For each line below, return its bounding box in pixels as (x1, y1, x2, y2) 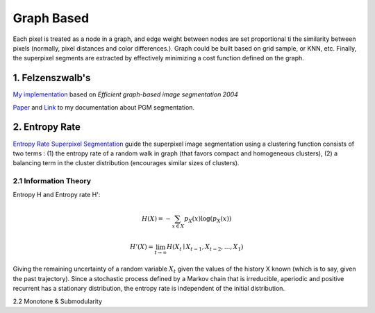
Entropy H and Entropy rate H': (12, 191, 101, 199)
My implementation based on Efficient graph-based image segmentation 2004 (12, 90, 239, 99)
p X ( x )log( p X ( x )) (184, 214, 232, 224)
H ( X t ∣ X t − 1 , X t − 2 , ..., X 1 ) (167, 243, 244, 253)
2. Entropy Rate (12, 121, 81, 133)
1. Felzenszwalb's (12, 72, 91, 84)
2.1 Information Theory (12, 176, 92, 186)
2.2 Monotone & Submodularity (12, 297, 103, 305)
